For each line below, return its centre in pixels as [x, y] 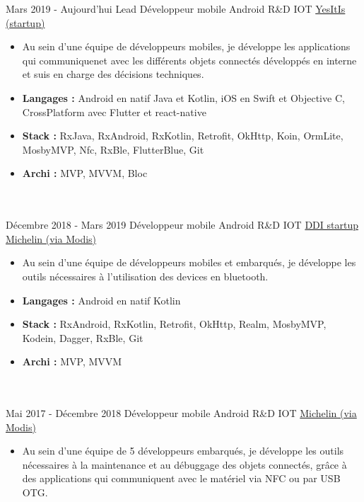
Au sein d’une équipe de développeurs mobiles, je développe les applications [186, 46]
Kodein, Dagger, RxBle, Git [83, 337]
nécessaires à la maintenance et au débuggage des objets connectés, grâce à [184, 464]
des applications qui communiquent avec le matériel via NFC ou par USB [181, 478]
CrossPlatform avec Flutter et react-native [114, 112]
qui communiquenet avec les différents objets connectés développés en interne [189, 60]
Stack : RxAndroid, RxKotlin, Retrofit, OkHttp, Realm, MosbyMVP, [174, 324]
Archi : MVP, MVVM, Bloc [85, 173]
